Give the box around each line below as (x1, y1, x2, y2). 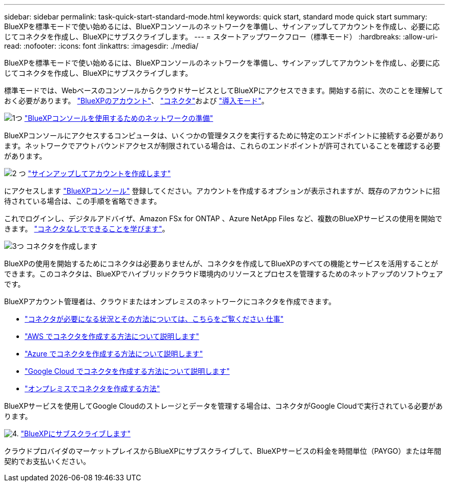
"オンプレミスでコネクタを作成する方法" (25, 384, 160, 393)
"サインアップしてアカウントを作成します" (28, 169, 171, 178)
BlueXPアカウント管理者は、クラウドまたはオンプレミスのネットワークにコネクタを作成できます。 (4, 297, 336, 306)
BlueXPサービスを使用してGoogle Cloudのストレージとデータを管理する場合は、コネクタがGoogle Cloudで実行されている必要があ (4, 402, 443, 410)
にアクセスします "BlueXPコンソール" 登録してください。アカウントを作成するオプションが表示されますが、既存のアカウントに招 (4, 186, 440, 195)
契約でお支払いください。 (4, 457, 90, 466)
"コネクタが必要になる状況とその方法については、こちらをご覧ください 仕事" (25, 314, 284, 323)
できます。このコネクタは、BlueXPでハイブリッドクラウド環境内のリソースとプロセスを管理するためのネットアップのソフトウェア (4, 269, 443, 278)
